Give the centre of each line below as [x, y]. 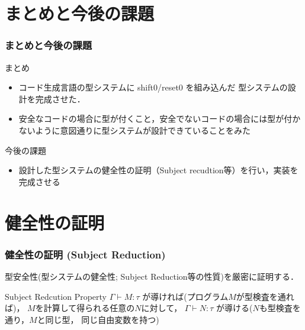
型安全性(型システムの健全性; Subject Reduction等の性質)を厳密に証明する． [152, 276]
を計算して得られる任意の [85, 308]
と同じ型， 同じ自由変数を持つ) [98, 319]
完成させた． [60, 98]
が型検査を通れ [265, 296]
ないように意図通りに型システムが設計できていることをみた [135, 130]
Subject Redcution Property [56, 296]
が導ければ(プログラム [185, 296]
